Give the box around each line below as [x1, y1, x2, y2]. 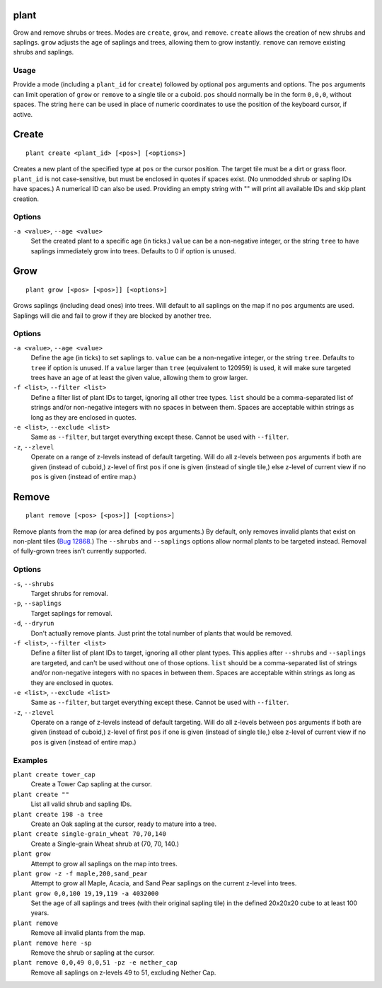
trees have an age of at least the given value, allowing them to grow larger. [30, 374, 248, 381]
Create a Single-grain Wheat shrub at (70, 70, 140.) [30, 839, 180, 848]
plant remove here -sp [13, 938, 92, 947]
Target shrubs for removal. [30, 590, 109, 598]
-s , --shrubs [13, 579, 54, 587]
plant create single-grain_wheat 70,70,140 [13, 830, 166, 838]
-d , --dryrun [13, 619, 54, 628]
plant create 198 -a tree [13, 810, 103, 818]
